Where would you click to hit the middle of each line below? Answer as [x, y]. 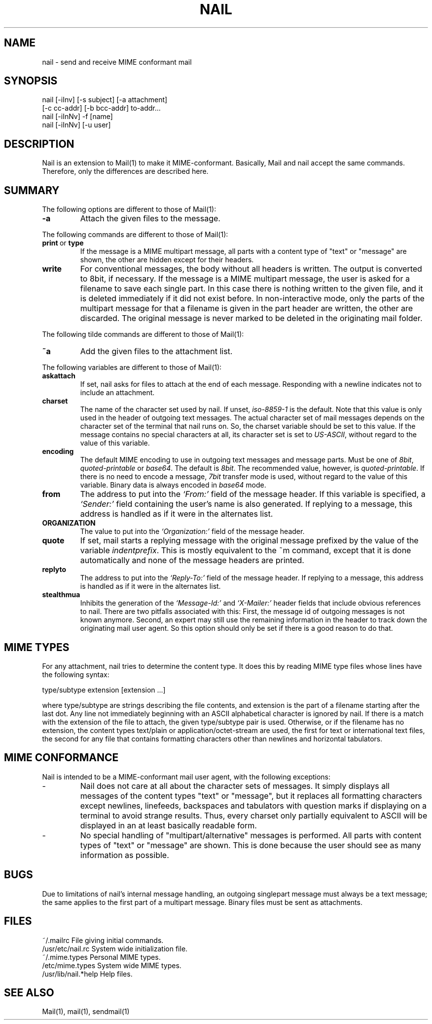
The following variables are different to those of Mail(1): [132, 368]
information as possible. [125, 855]
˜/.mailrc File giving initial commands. [103, 940]
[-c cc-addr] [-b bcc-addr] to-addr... [101, 108]
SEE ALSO [29, 992]
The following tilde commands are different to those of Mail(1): [143, 334]
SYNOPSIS [31, 81]
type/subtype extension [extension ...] [104, 690]
